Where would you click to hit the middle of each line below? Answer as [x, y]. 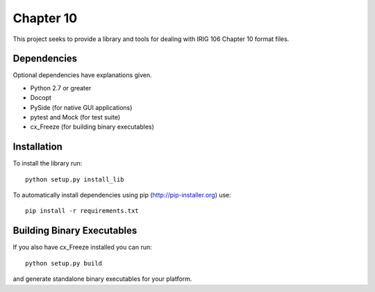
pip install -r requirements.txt [82, 211]
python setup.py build [64, 263]
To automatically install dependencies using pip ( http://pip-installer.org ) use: [122, 195]
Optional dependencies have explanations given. [82, 75]
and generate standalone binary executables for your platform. [102, 279]
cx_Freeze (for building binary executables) [92, 127]
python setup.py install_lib [75, 179]
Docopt [41, 98]
